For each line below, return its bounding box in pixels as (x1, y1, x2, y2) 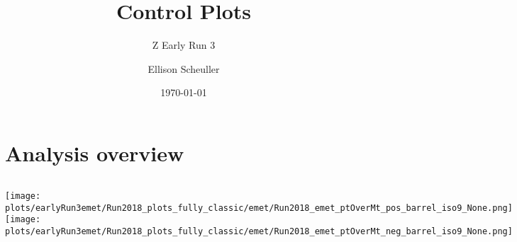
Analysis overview (5, 138, 184, 167)
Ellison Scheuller (148, 61, 220, 76)
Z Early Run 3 (152, 38, 216, 52)
